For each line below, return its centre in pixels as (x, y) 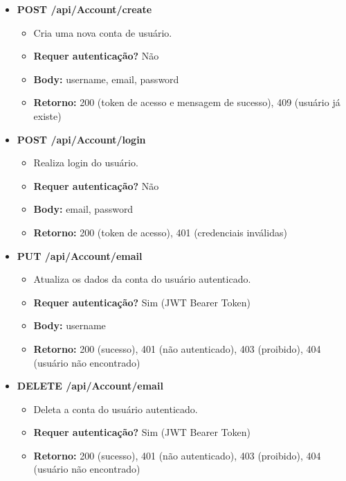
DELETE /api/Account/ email (90, 386)
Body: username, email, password (106, 79)
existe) (47, 115)
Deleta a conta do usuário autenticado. (116, 409)
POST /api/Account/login (81, 139)
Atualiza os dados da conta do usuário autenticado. (142, 279)
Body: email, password (83, 209)
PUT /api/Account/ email (80, 255)
